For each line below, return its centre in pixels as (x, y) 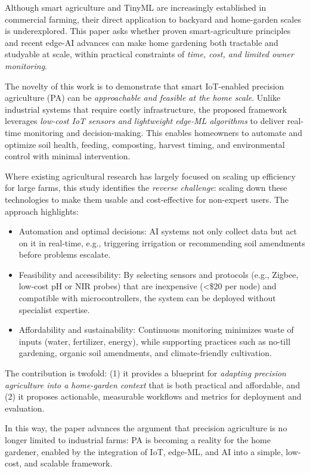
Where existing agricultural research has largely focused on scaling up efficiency (150, 176)
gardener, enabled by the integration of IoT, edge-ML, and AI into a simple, (144, 451)
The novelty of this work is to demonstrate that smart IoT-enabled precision (145, 86)
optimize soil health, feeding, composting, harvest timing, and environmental (145, 144)
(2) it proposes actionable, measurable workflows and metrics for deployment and (153, 396)
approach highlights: (42, 211)
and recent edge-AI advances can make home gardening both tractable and (142, 42)
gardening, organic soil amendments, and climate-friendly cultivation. (145, 353)
